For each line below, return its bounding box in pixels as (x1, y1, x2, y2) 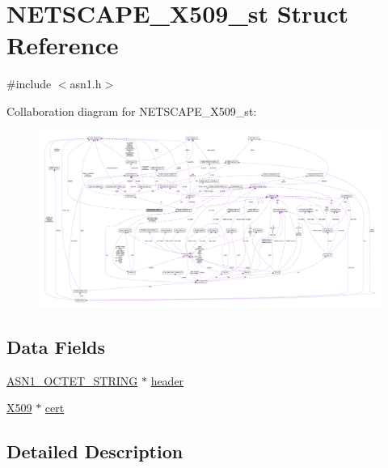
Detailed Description (6, 439, 183, 464)
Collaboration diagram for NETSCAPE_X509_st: (6, 102, 257, 119)
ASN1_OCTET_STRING (6, 372, 138, 389)
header (150, 372, 184, 389)
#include (6, 75, 52, 92)
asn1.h (70, 75, 102, 92)
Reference (6, 28, 119, 62)
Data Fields (6, 334, 106, 359)
